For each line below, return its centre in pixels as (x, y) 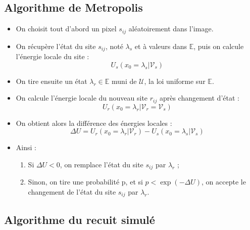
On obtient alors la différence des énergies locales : (94, 123)
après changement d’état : (199, 98)
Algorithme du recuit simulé (80, 219)
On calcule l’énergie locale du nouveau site (82, 98)
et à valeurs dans (161, 46)
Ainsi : (26, 147)
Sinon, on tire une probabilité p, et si (85, 182)
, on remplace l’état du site (102, 164)
